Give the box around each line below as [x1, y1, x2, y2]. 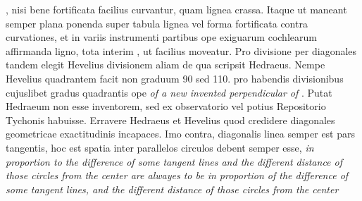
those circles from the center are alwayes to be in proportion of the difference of [6, 168, 349, 183]
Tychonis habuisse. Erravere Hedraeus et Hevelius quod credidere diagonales [6, 112, 335, 127]
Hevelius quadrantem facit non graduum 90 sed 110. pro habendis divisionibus [6, 71, 344, 85]
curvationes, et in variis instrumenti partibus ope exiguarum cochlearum [6, 30, 317, 44]
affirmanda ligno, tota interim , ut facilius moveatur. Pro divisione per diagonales [6, 43, 357, 58]
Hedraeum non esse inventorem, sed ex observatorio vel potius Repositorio [6, 99, 326, 114]
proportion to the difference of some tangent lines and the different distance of [6, 154, 343, 169]
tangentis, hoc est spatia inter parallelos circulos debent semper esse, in [6, 140, 314, 154]
